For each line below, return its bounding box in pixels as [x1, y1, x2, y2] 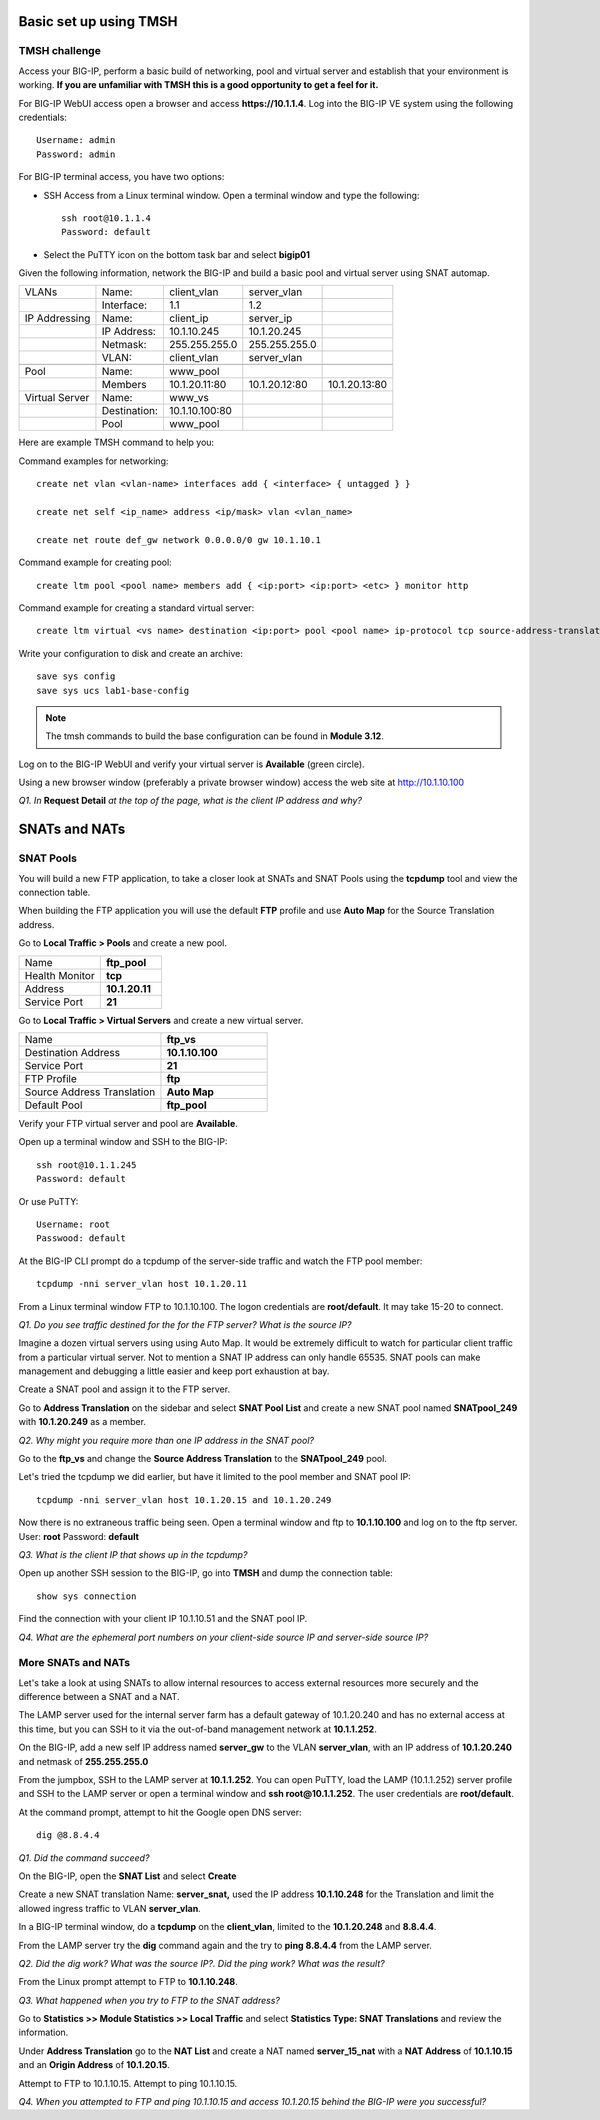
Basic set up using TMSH [18, 13, 178, 30]
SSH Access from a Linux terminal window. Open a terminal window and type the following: [43, 189, 420, 201]
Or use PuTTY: [18, 1195, 79, 1207]
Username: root [36, 1218, 111, 1230]
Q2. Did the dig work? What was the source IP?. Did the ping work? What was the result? [18, 1957, 385, 1969]
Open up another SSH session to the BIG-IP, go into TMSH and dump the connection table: [18, 1567, 394, 1579]
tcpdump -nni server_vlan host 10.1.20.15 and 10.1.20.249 [36, 1494, 332, 1505]
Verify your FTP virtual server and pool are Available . [18, 1117, 239, 1129]
